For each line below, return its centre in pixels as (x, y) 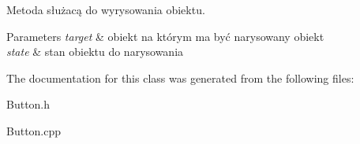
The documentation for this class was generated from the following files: (180, 78)
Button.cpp (34, 130)
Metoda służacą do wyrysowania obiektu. (106, 9)
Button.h (28, 104)
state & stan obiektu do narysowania (95, 52)
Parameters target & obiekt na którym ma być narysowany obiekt (165, 36)
